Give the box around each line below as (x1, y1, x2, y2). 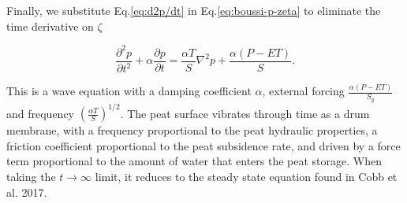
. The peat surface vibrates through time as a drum (120, 105, 370, 121)
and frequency (6, 105, 75, 121)
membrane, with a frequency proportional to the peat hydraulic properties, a (6, 122, 378, 138)
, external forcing (262, 83, 345, 99)
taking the (6, 168, 56, 184)
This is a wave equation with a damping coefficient (6, 83, 252, 99)
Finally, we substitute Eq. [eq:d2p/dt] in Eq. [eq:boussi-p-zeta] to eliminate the (6, 2, 381, 18)
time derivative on (6, 17, 94, 34)
